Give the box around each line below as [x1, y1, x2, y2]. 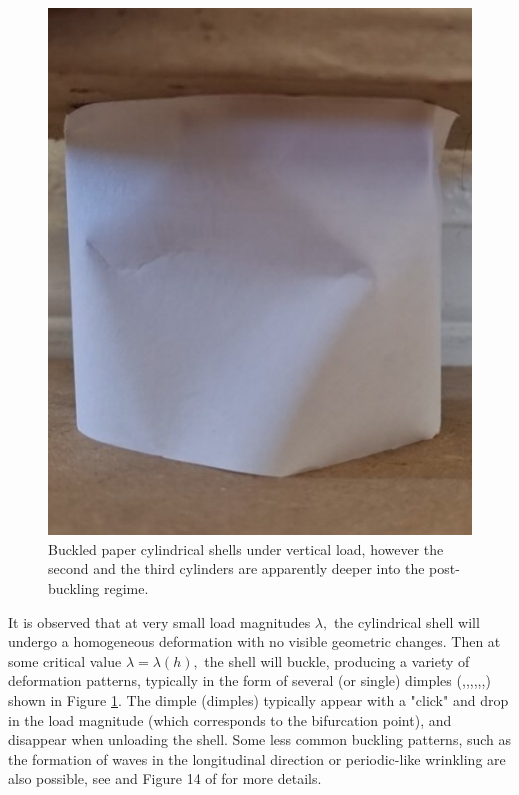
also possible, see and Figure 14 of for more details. [8, 768, 322, 789]
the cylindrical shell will [333, 611, 480, 632]
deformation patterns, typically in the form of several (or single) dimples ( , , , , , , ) [8, 670, 491, 691]
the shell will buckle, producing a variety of [204, 650, 470, 671]
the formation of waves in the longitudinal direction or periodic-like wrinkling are [8, 748, 506, 769]
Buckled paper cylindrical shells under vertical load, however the [48, 538, 444, 559]
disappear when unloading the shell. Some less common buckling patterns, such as [8, 729, 512, 750]
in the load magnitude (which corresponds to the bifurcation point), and [8, 709, 452, 730]
